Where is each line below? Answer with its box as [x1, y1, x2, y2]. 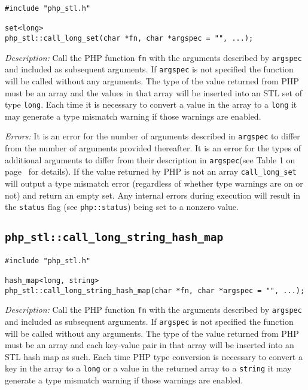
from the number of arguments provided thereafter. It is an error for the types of [5, 142, 301, 154]
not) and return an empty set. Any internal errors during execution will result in [5, 188, 301, 201]
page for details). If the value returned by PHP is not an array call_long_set [5, 165, 297, 178]
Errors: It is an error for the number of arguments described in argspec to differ [5, 130, 300, 142]
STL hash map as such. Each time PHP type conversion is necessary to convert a [5, 350, 303, 362]
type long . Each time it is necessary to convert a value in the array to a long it [5, 98, 297, 111]
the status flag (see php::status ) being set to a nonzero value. [5, 200, 239, 213]
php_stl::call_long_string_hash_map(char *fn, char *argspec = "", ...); [5, 286, 305, 295]
